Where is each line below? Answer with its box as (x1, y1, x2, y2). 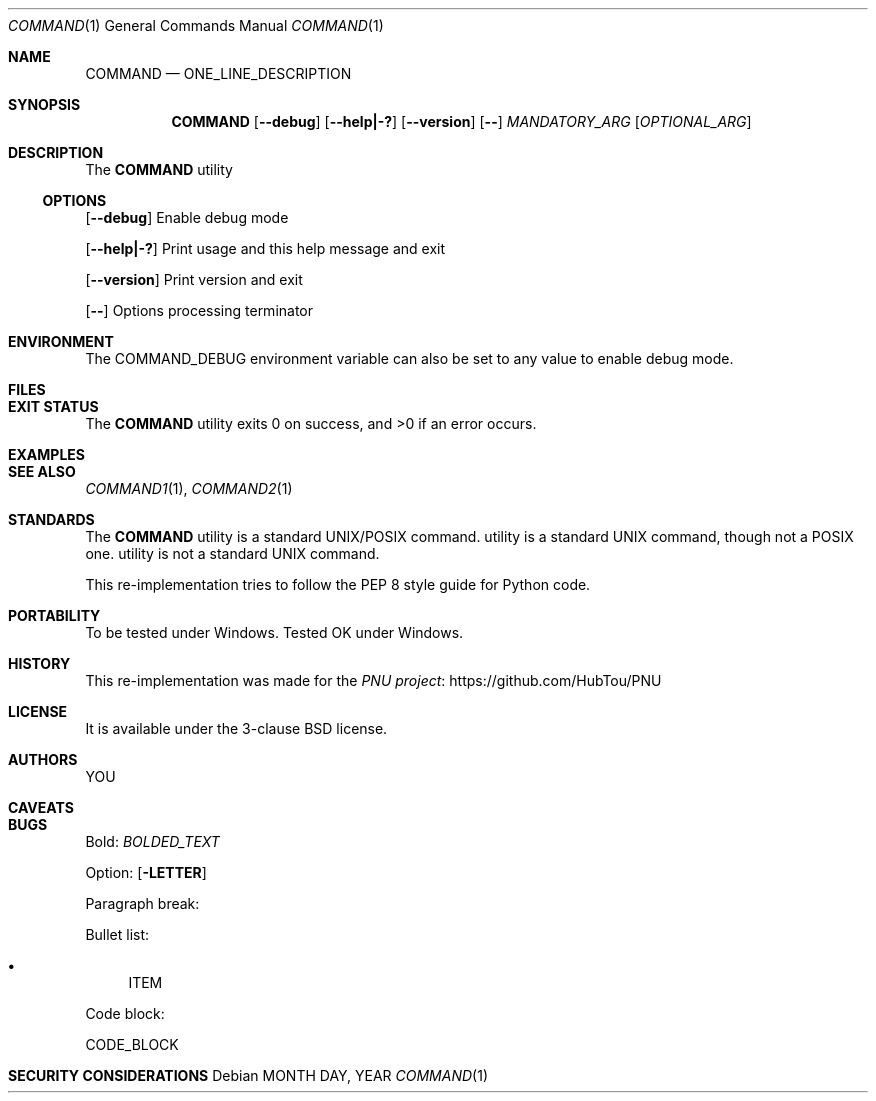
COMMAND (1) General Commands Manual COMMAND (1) (8, 17, 384, 34)
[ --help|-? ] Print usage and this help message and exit (85, 240, 446, 257)
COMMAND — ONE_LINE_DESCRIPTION (85, 65, 352, 82)
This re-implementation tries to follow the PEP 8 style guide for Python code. (85, 576, 591, 593)
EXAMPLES (8, 446, 85, 463)
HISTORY (8, 655, 71, 672)
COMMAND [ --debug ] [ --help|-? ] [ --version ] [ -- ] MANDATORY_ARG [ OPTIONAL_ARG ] (171, 113, 752, 130)
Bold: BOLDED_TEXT (85, 833, 220, 850)
